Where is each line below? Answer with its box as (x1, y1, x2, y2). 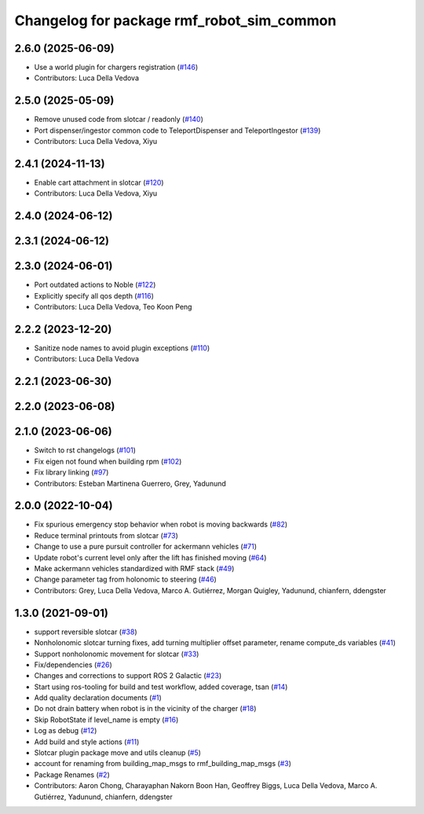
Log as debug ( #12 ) (34, 726, 97, 735)
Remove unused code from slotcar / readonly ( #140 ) (34, 115, 203, 124)
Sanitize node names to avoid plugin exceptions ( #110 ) (34, 343, 210, 353)
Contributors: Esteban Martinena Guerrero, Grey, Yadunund (34, 478, 227, 488)
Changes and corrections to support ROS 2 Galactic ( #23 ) (34, 671, 222, 680)
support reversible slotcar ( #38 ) (34, 627, 137, 636)
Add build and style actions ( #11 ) (34, 737, 140, 746)
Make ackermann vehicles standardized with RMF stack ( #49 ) (34, 564, 235, 574)
